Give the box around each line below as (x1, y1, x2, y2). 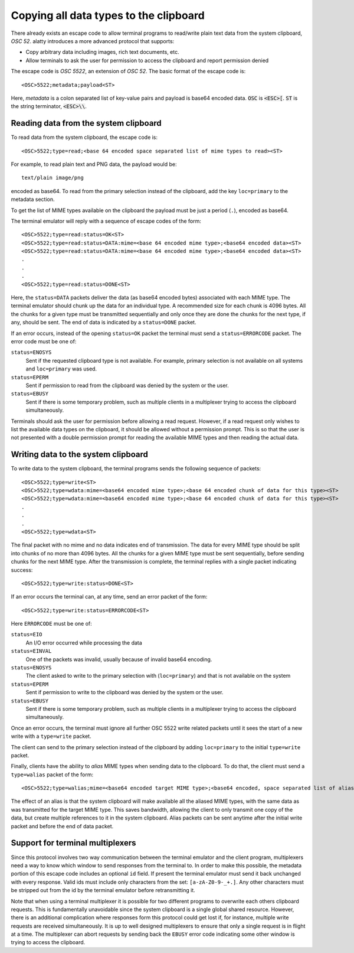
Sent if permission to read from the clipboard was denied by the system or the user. (25, 382, 230, 389)
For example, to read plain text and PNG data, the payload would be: (11, 160, 177, 168)
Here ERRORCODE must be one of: (11, 620, 93, 627)
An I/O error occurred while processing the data (25, 639, 143, 646)
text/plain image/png (21, 174, 84, 181)
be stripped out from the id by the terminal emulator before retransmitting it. (11, 887, 196, 894)
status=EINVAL (11, 648, 52, 655)
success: (11, 566, 33, 573)
